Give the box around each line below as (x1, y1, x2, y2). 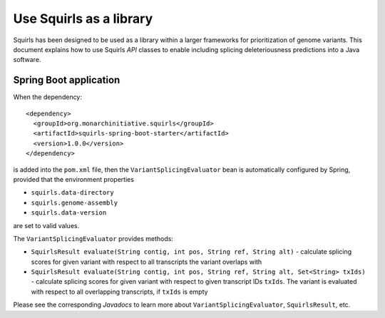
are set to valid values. (13, 221, 80, 230)
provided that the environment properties (13, 175, 135, 183)
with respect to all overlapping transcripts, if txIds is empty (31, 287, 208, 296)
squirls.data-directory (31, 189, 114, 197)
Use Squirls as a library (13, 11, 153, 26)
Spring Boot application (13, 74, 120, 86)
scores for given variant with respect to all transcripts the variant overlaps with (31, 257, 262, 266)
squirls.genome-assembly (31, 198, 118, 207)
